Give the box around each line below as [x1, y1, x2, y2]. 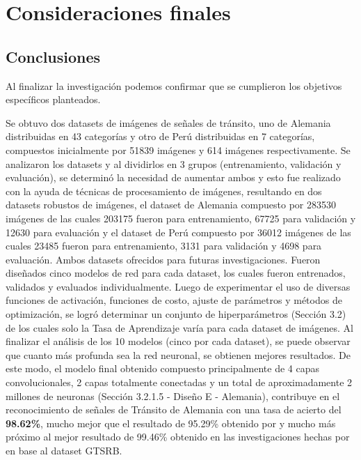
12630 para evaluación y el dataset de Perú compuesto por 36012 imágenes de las [6, 224, 351, 239]
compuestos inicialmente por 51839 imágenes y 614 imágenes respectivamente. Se [6, 142, 351, 157]
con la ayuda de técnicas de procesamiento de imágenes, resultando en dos [6, 183, 322, 198]
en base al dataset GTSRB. [6, 443, 122, 458]
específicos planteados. [6, 92, 101, 107]
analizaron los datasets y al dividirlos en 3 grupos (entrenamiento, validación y [6, 156, 342, 171]
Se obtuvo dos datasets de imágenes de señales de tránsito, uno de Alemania [6, 115, 331, 130]
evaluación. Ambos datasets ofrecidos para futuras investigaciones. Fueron [6, 252, 321, 266]
